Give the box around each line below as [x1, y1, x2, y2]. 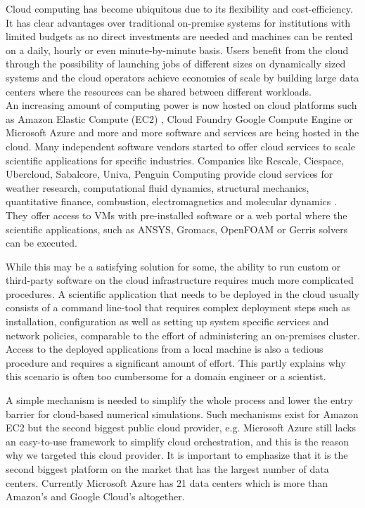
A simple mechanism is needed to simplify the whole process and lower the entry [6, 393, 354, 408]
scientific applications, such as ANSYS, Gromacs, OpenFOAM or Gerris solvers [6, 221, 348, 236]
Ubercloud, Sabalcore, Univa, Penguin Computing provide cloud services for [6, 167, 333, 181]
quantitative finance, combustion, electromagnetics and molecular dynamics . [6, 194, 337, 209]
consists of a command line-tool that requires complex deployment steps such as [6, 300, 350, 315]
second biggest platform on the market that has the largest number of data [6, 462, 329, 476]
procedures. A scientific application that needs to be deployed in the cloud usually [6, 286, 359, 301]
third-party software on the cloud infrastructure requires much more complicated [6, 273, 354, 287]
